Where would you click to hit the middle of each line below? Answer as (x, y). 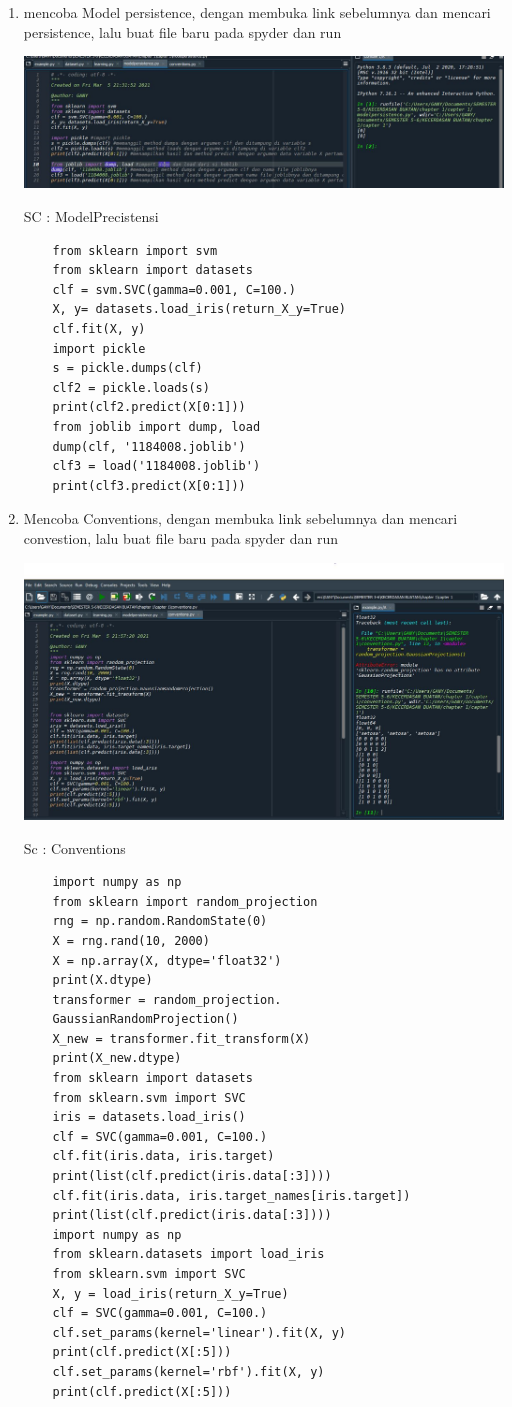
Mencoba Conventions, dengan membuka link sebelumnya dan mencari (240, 518)
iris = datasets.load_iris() (149, 1117)
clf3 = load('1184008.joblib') (156, 466)
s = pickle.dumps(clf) (127, 368)
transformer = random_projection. (167, 999)
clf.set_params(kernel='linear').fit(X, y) (199, 1332)
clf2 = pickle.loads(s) (131, 387)
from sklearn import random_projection (185, 901)
